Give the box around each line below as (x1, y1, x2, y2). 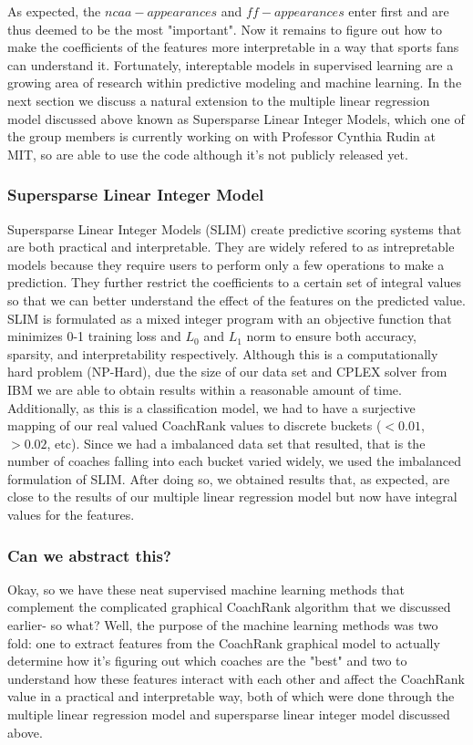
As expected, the (7, 2, 101, 20)
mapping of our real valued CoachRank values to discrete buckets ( (7, 416, 382, 435)
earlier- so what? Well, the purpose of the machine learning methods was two (7, 616, 438, 635)
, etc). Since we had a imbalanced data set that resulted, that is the (46, 433, 426, 452)
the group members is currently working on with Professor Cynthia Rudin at (7, 127, 436, 146)
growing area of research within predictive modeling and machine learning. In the (7, 73, 462, 92)
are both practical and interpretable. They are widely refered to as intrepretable (7, 237, 455, 256)
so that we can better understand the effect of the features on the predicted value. (7, 290, 466, 309)
